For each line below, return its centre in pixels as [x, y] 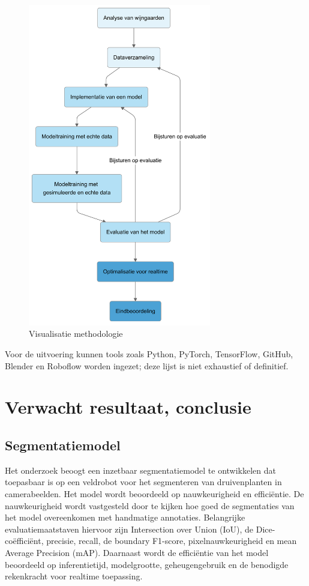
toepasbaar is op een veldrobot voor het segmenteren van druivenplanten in [143, 482]
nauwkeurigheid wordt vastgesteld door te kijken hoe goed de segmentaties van [150, 505]
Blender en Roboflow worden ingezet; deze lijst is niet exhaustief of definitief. [147, 365]
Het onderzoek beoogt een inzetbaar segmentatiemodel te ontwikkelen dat [141, 470]
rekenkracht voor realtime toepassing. [74, 576]
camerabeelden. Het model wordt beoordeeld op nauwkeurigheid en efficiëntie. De [154, 493]
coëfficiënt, [24, 541]
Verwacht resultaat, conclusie [128, 407]
